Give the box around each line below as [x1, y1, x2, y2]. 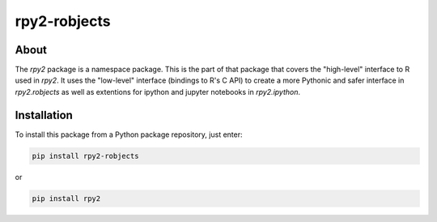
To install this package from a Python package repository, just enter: [15, 130, 243, 139]
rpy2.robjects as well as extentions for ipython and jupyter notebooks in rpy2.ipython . [15, 87, 301, 96]
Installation [15, 108, 73, 122]
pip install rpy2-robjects [32, 151, 139, 160]
